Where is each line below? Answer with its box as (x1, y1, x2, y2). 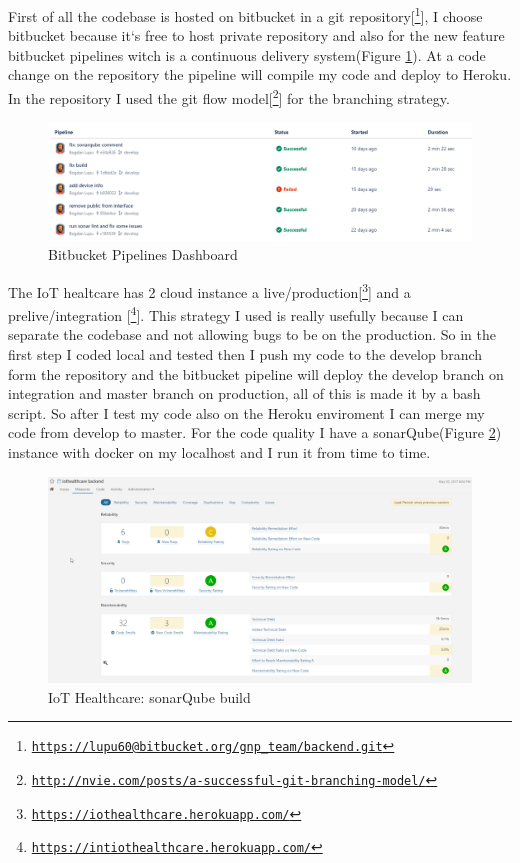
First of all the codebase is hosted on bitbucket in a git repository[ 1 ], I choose (8, 3, 483, 26)
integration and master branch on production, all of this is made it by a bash (8, 383, 481, 404)
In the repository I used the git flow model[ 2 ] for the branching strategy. (8, 85, 450, 108)
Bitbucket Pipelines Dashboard (48, 244, 238, 265)
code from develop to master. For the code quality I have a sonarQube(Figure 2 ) (8, 422, 502, 443)
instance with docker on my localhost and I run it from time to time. (8, 441, 431, 462)
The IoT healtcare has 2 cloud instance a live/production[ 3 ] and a (8, 278, 411, 302)
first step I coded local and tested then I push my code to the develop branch (8, 343, 483, 364)
